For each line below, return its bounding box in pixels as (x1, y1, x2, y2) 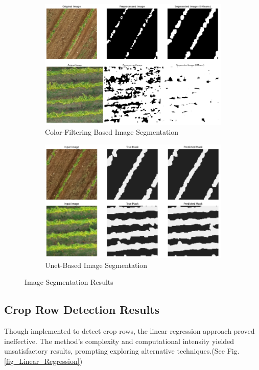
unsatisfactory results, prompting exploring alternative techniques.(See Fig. (4, 346, 240, 356)
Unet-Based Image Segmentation (45, 259, 148, 270)
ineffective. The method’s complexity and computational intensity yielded (4, 335, 234, 346)
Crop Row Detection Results (4, 302, 160, 317)
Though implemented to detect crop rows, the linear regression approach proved (4, 325, 255, 336)
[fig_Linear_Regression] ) (4, 355, 83, 366)
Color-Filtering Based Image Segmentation (45, 127, 179, 137)
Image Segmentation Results (25, 277, 113, 287)
